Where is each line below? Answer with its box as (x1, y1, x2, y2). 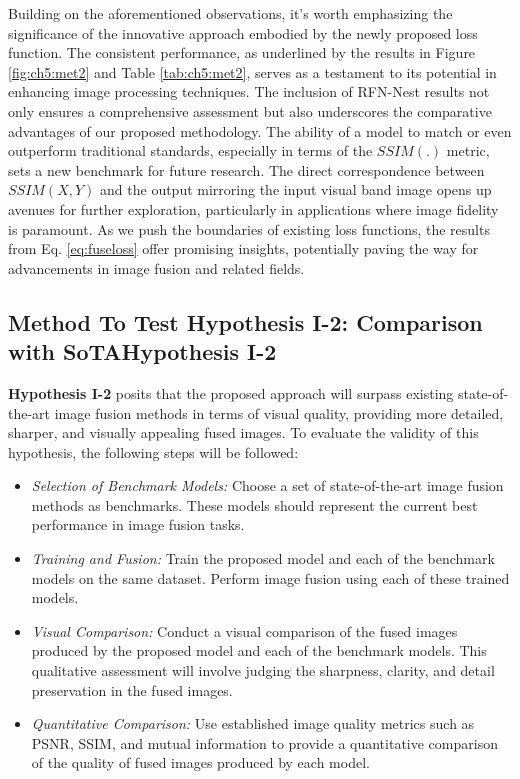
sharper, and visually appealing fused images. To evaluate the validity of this (8, 422, 479, 443)
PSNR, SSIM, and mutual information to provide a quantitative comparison (31, 732, 498, 753)
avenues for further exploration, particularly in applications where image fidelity (8, 198, 499, 219)
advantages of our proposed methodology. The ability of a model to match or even (8, 120, 512, 141)
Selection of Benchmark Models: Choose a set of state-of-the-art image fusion (31, 475, 504, 496)
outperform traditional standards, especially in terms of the (8, 140, 373, 161)
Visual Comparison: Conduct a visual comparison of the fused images (31, 620, 458, 641)
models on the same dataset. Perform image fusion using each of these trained (31, 567, 510, 588)
